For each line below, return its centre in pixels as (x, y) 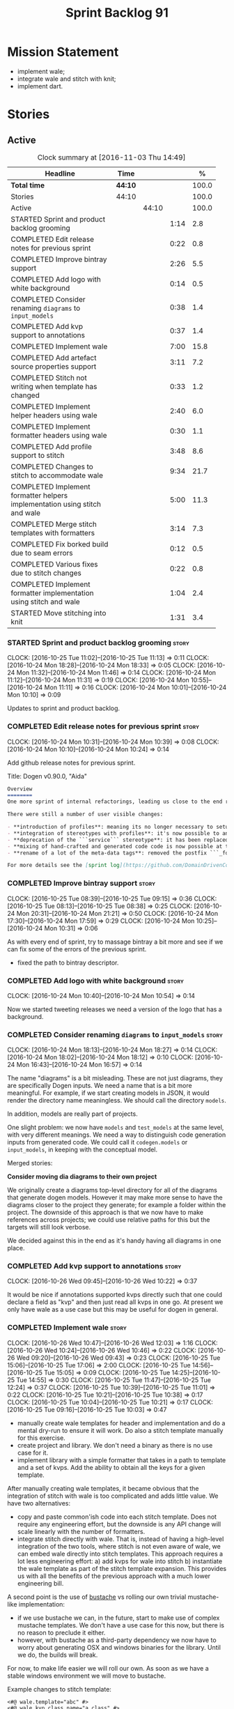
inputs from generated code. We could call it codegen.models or (97, 1142)
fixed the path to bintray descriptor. (68, 963)
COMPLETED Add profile (52, 446)
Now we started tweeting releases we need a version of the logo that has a (115, 1009)
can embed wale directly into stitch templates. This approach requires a (120, 1554)
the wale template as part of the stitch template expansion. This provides (122, 1568)
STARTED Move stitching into (58, 613)
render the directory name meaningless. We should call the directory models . (117, 1101)
